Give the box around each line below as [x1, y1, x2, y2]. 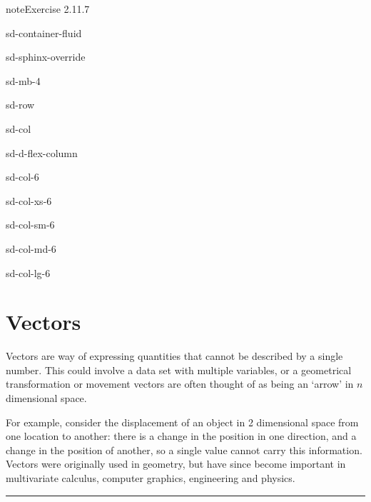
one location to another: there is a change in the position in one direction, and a [6, 428, 357, 443]
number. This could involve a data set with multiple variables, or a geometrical [6, 362, 352, 377]
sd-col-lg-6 [6, 265, 51, 280]
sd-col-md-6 [6, 241, 56, 256]
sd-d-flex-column [6, 145, 78, 160]
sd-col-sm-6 [6, 217, 55, 232]
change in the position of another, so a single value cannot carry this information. [6, 442, 362, 457]
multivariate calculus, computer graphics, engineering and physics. [6, 471, 295, 485]
